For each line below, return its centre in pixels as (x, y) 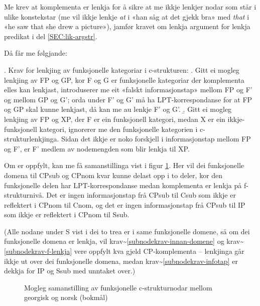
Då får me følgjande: (36, 53)
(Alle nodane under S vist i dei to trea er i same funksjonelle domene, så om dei (127, 231)
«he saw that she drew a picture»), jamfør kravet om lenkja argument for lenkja (127, 26)
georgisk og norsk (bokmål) (66, 297)
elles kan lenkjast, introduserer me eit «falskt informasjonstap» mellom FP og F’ (128, 90)
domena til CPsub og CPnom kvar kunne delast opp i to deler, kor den (113, 175)
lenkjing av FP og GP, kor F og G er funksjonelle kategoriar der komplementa (124, 80)
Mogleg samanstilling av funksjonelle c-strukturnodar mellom (118, 287)
